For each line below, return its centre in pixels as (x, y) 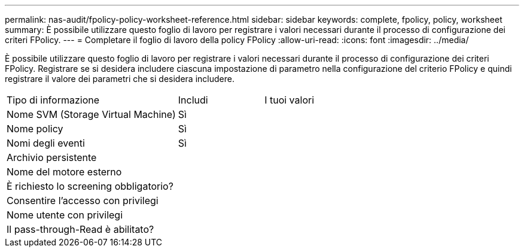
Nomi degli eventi (46, 143)
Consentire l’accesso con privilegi (83, 201)
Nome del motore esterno (64, 172)
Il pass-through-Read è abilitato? (80, 229)
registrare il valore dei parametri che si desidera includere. (120, 79)
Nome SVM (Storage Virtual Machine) (91, 114)
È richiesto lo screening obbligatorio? (90, 186)
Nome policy (35, 129)
